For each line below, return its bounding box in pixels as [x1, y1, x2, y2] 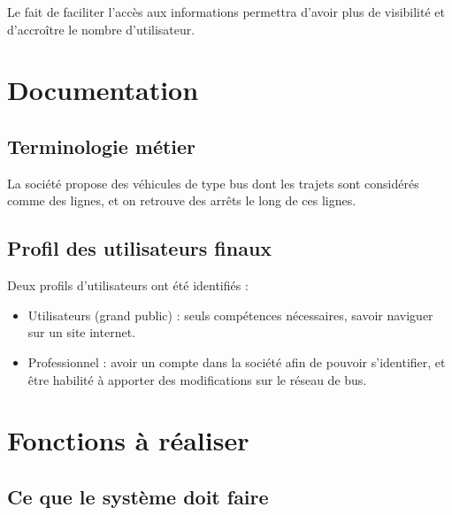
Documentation [7, 72, 199, 108]
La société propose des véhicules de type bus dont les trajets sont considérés [7, 173, 419, 192]
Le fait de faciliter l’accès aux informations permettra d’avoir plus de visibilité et [7, 3, 445, 20]
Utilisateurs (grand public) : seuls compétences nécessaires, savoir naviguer [27, 305, 433, 324]
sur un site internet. [27, 323, 135, 342]
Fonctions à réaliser [7, 422, 249, 458]
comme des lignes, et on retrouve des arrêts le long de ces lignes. [7, 191, 356, 210]
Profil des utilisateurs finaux [7, 234, 272, 262]
